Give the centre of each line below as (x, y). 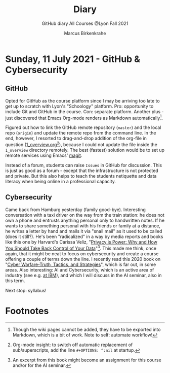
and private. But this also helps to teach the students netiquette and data (81, 176)
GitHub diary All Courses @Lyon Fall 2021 (85, 23)
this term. (15, 281)
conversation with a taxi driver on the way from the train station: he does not (85, 215)
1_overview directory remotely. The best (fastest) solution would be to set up (85, 150)
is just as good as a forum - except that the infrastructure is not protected (82, 171)
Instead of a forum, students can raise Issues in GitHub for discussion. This (84, 165)
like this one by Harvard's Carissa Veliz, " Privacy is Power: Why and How (81, 242)
